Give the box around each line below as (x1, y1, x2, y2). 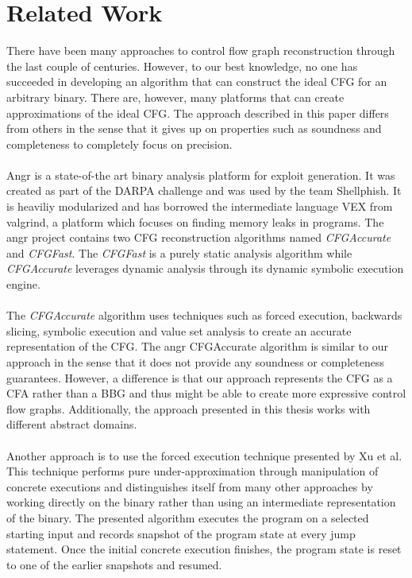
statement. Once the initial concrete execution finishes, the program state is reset (6, 541, 402, 557)
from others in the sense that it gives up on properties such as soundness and (6, 120, 382, 137)
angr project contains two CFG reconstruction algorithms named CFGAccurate (6, 229, 391, 246)
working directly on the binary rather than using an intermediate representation (6, 494, 396, 510)
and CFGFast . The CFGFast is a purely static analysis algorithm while (6, 244, 352, 261)
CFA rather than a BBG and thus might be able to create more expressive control (6, 385, 406, 401)
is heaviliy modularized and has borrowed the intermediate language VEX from (6, 198, 393, 215)
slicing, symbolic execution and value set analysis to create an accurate (6, 322, 352, 339)
